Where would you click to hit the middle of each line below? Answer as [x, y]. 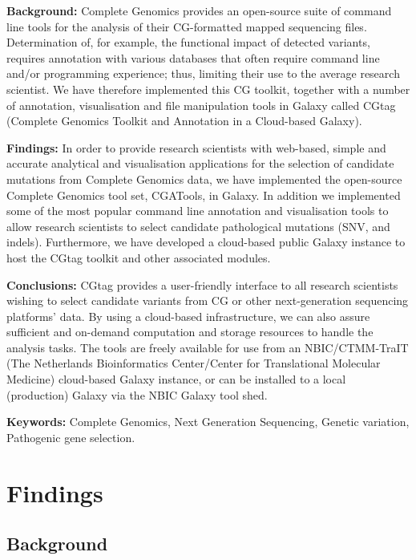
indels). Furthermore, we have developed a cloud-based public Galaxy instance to [206, 242]
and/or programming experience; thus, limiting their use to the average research [203, 73]
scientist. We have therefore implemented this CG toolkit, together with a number [208, 89]
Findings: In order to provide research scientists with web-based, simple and [196, 147]
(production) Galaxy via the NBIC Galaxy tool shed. [137, 394]
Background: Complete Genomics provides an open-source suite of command [199, 10]
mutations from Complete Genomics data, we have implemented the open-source [204, 179]
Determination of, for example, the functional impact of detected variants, [188, 42]
